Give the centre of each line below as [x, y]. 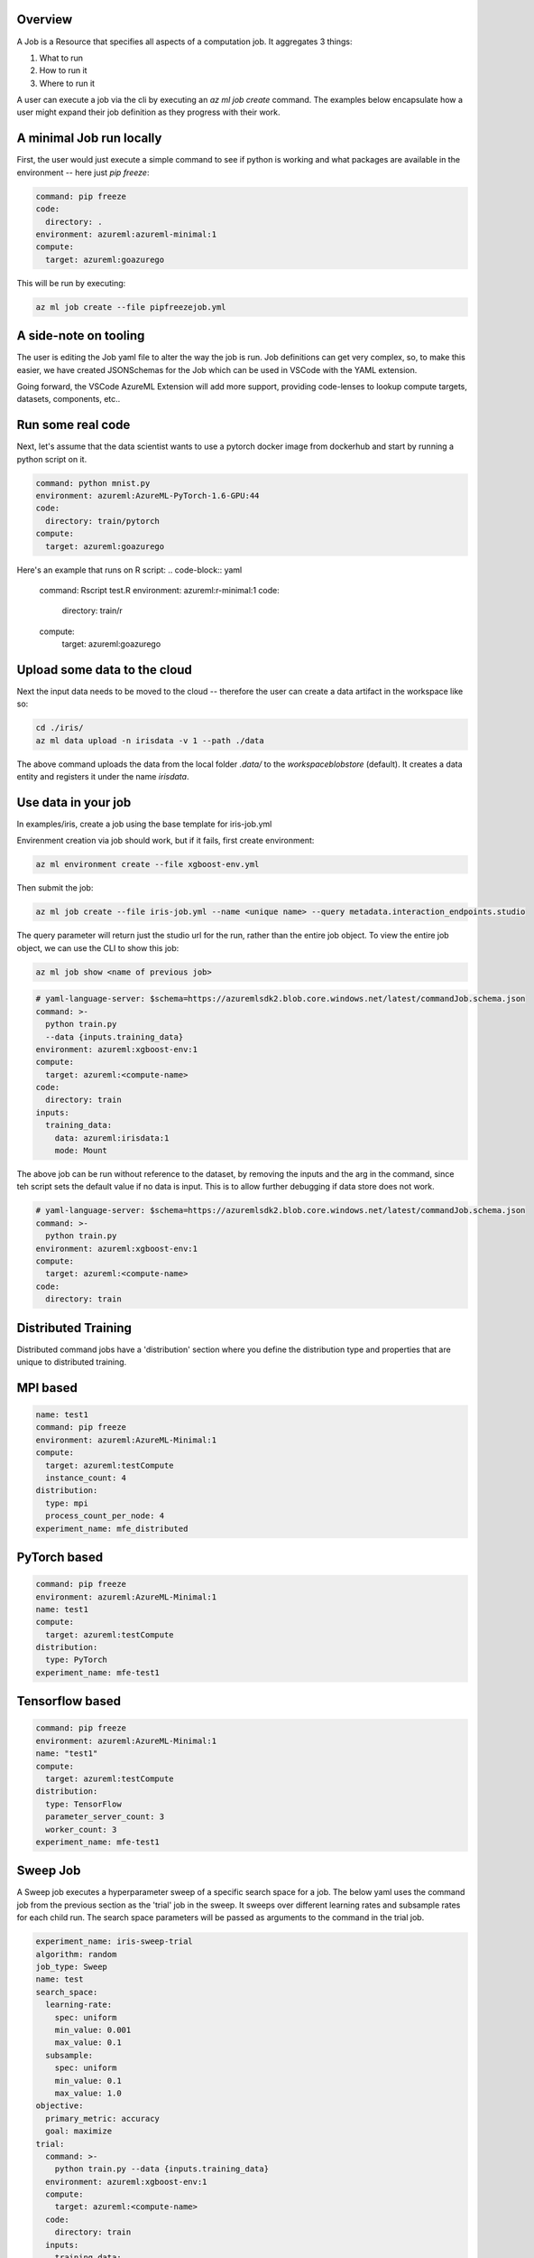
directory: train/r [92, 611]
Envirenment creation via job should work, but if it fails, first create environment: [166, 841]
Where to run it [67, 83]
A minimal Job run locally [89, 139]
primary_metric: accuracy [102, 2118]
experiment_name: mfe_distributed [112, 1528]
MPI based [47, 1388]
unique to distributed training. [72, 1362]
